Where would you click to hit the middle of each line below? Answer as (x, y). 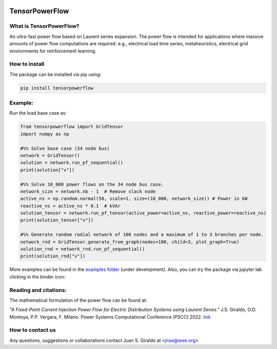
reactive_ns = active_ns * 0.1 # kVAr (70, 206)
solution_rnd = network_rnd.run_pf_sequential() (83, 249)
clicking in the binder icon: (37, 277)
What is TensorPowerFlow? (44, 26)
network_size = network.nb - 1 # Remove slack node (88, 191)
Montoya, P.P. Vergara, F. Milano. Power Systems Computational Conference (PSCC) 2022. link (110, 317)
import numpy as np (45, 134)
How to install (27, 64)
